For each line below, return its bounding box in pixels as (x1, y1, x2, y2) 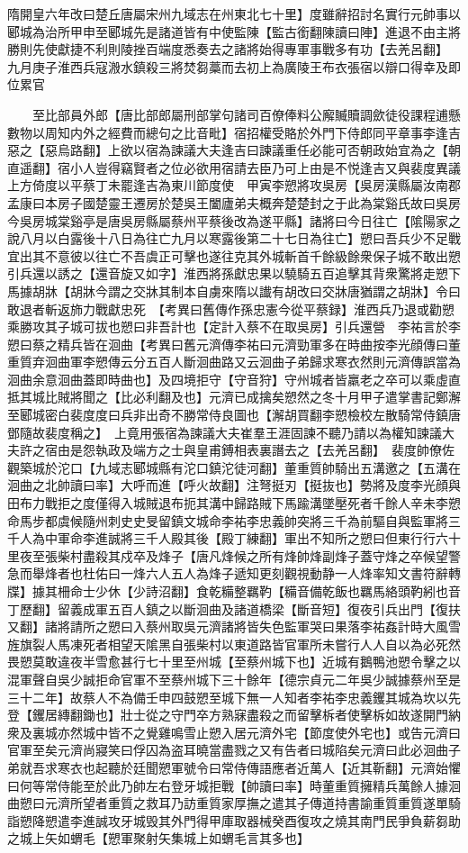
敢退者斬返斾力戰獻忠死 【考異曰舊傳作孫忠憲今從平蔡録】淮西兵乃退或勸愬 (7, 299, 454, 318)
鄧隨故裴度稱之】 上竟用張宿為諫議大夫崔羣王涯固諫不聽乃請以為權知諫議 (7, 422, 442, 441)
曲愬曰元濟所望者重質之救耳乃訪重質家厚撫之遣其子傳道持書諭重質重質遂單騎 (7, 794, 461, 812)
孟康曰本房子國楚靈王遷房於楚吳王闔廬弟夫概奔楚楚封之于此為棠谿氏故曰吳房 (7, 193, 461, 212)
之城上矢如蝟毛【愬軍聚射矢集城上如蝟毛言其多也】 (7, 829, 310, 848)
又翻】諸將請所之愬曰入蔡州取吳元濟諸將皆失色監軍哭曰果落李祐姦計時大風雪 (7, 617, 461, 636)
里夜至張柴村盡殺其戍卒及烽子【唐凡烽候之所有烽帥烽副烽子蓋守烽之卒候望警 (7, 546, 461, 565)
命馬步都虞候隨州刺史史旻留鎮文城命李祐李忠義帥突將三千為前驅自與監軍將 (7, 511, 448, 530)
